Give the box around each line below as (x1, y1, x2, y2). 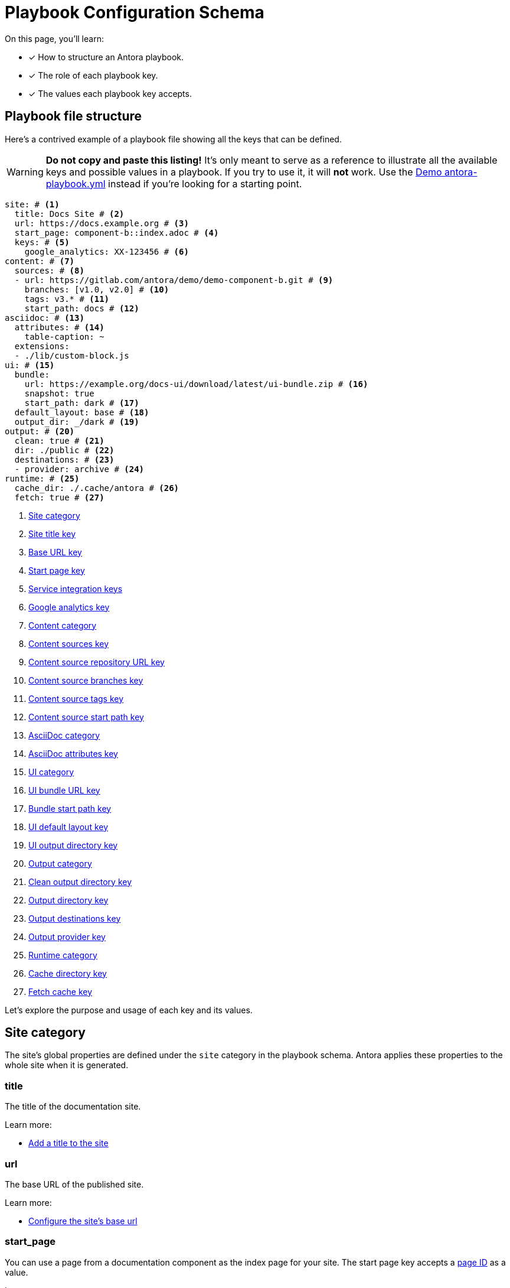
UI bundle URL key (28, 785, 100, 795)
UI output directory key (28, 840, 118, 850)
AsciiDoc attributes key (28, 748, 118, 759)
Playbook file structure (5, 109, 142, 124)
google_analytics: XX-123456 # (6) (24, 246, 189, 256)
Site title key (28, 528, 76, 539)
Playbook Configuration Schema (5, 2, 264, 22)
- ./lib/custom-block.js (14, 350, 129, 360)
